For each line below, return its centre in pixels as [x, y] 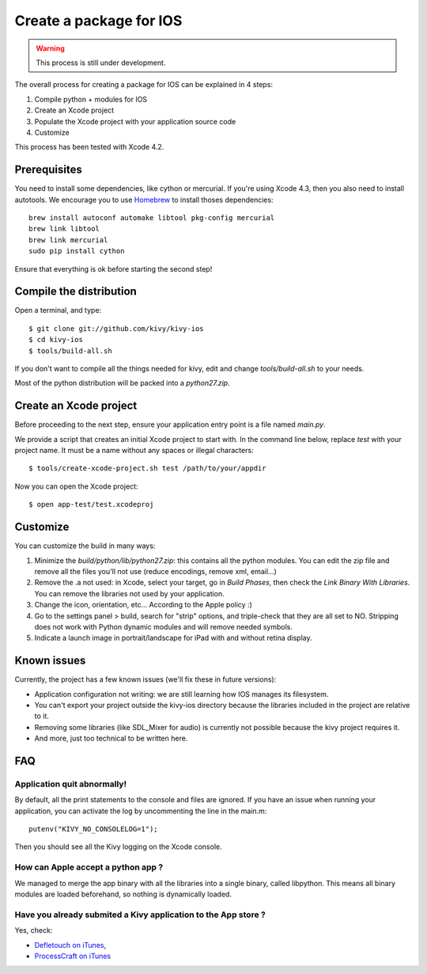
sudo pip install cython [77, 251]
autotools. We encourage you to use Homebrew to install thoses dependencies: [144, 200]
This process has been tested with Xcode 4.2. [89, 147]
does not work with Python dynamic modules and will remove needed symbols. [163, 626]
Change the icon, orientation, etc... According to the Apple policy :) [143, 605]
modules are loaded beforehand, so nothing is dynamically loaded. [123, 894]
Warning [50, 48]
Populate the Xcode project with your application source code [135, 121]
